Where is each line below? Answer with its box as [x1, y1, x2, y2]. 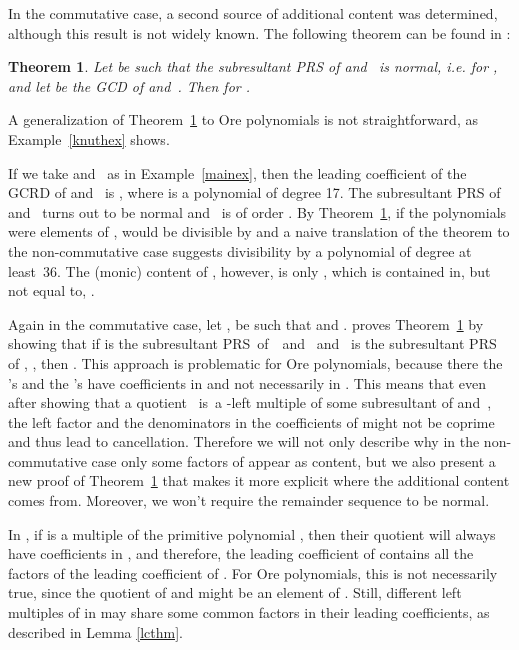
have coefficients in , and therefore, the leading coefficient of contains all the [8, 543, 474, 564]
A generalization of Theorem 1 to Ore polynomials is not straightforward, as [8, 109, 478, 130]
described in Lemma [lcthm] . [8, 621, 183, 642]
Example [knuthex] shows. [8, 128, 170, 149]
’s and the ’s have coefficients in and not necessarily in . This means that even [8, 372, 487, 393]
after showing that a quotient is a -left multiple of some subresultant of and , [8, 392, 492, 413]
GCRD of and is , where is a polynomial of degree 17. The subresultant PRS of [8, 182, 501, 203]
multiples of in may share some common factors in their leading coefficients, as [8, 602, 490, 623]
